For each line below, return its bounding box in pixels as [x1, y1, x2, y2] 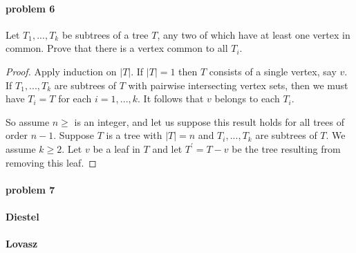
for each [58, 91, 92, 106]
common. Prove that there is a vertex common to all [6, 41, 228, 55]
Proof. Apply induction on [6, 64, 117, 78]
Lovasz [6, 236, 38, 251]
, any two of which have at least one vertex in [157, 27, 350, 41]
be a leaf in [93, 141, 140, 156]
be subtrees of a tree [62, 27, 149, 41]
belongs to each [214, 91, 280, 106]
